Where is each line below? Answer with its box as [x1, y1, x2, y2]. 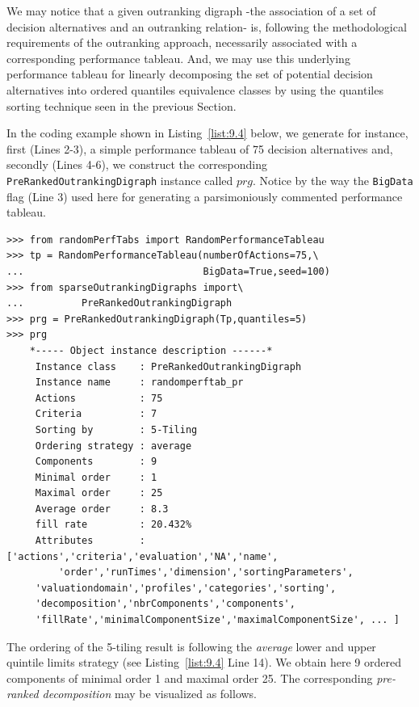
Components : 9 [35, 456, 157, 468]
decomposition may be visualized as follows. [42, 685, 258, 702]
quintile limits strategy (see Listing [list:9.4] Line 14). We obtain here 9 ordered [6, 654, 402, 671]
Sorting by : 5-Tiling [35, 423, 198, 436]
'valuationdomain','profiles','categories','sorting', [35, 582, 337, 594]
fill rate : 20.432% [35, 519, 192, 531]
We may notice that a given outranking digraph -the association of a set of [6, 2, 376, 19]
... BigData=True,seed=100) [6, 265, 330, 277]
